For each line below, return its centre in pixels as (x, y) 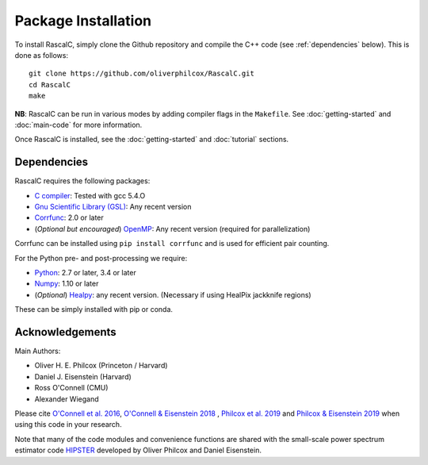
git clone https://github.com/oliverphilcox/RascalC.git (142, 74)
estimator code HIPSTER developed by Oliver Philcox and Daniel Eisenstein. (138, 450)
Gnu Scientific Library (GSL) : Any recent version (113, 206)
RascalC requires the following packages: (82, 181)
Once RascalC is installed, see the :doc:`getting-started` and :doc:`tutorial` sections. (152, 140)
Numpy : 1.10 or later (67, 284)
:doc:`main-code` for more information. (78, 125)
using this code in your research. (68, 425)
